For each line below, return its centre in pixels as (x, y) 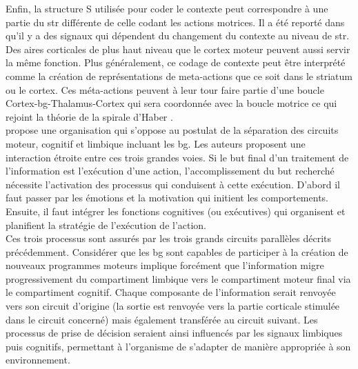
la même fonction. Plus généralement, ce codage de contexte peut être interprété (176, 62)
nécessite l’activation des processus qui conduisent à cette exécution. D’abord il (173, 184)
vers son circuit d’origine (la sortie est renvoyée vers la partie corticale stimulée (173, 306)
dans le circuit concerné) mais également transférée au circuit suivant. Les (162, 319)
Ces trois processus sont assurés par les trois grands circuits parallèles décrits (168, 238)
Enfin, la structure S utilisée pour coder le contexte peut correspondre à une (167, 8)
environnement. (38, 360)
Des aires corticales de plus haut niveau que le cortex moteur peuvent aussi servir (178, 49)
